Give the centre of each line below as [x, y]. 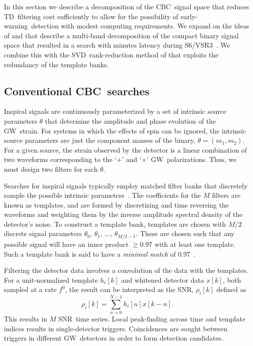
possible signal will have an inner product [66, 244]
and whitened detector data [163, 279]
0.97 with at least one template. [188, 244]
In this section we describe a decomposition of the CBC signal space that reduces [127, 6]
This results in [26, 319]
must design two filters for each [51, 169]
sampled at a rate [30, 289]
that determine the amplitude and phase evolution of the [130, 120]
